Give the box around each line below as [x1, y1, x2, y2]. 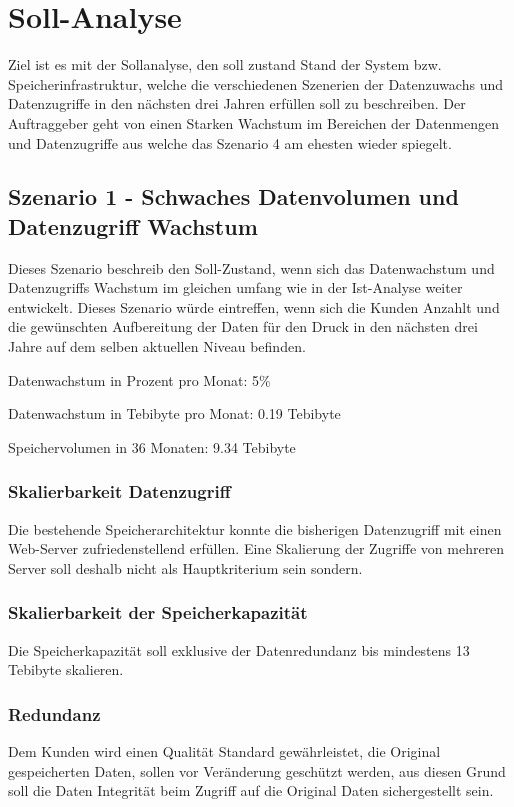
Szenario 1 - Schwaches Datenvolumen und [8, 181, 459, 212]
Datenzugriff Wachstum [8, 210, 258, 241]
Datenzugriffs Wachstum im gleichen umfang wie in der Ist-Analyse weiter [8, 277, 463, 298]
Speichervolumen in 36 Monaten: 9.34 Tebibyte [8, 436, 296, 457]
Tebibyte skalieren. [8, 659, 124, 680]
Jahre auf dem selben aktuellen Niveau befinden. [8, 336, 306, 357]
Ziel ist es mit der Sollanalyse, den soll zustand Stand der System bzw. [8, 54, 442, 75]
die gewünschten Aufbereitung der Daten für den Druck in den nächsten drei [8, 316, 478, 337]
